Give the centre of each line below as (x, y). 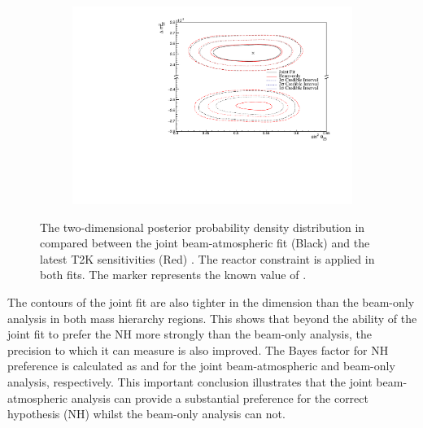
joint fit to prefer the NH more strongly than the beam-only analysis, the (190, 334)
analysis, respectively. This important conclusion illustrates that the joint (190, 382)
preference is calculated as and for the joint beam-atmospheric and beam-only (201, 366)
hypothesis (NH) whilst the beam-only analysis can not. (146, 414)
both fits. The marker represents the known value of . (173, 275)
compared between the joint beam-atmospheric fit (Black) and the (205, 243)
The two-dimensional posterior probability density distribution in (203, 227)
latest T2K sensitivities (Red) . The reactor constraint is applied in (207, 258)
